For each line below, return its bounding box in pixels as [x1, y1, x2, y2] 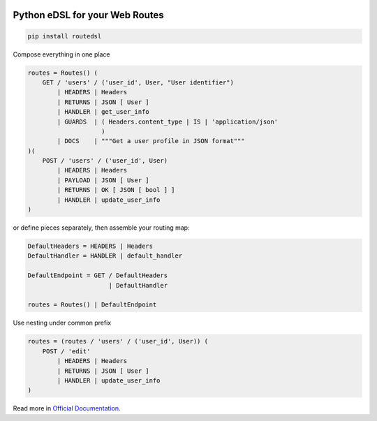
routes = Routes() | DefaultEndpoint [27, 301, 157, 309]
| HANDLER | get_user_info [57, 108, 149, 116]
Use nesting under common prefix [13, 318, 112, 327]
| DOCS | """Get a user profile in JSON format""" [57, 137, 245, 145]
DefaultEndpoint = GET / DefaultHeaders [27, 272, 168, 279]
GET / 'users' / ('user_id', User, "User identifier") [42, 78, 234, 87]
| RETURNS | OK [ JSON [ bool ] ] [57, 186, 175, 194]
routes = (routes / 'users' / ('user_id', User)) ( [27, 337, 209, 346]
